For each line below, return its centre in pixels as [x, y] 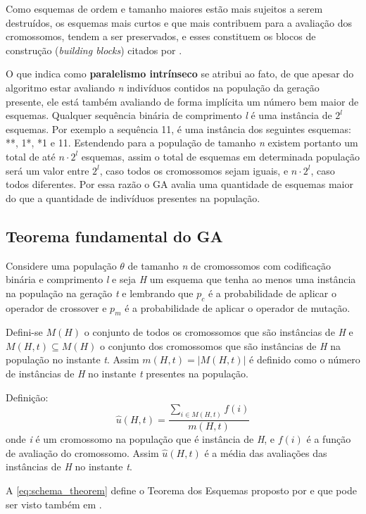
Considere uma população [61, 265]
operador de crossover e [56, 307]
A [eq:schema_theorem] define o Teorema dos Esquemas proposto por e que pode [181, 490]
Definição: [27, 397]
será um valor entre [48, 170]
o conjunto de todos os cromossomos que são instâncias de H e [219, 332]
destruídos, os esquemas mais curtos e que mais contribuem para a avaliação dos [179, 22]
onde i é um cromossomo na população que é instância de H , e [140, 439]
